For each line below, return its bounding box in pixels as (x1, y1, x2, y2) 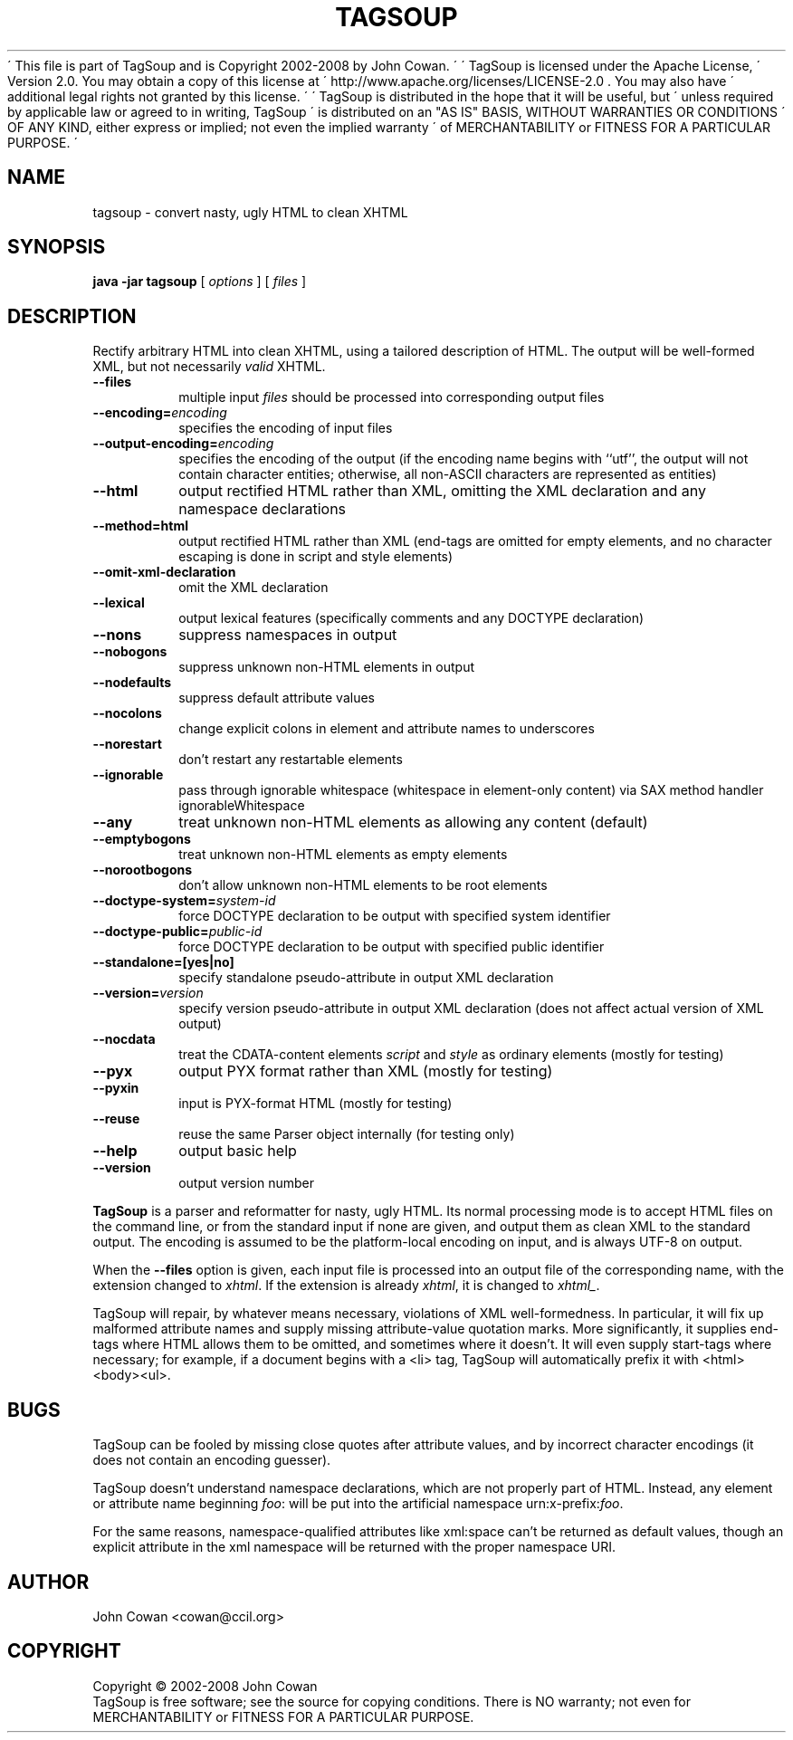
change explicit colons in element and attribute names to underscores (178, 721, 595, 737)
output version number (178, 1175, 315, 1191)
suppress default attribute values (178, 690, 375, 706)
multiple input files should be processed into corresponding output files (178, 389, 605, 406)
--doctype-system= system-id (92, 893, 276, 909)
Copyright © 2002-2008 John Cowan (92, 1678, 318, 1694)
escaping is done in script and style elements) (178, 549, 454, 565)
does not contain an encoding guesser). (92, 1452, 331, 1468)
